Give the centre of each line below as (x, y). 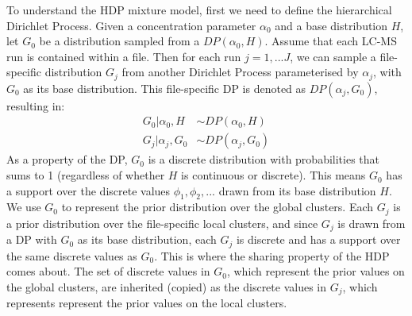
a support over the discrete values (89, 190)
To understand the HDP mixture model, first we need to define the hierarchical (199, 10)
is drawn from (372, 223)
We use (24, 207)
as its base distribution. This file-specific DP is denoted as (165, 88)
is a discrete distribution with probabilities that (264, 159)
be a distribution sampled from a (119, 41)
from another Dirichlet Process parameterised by (240, 72)
